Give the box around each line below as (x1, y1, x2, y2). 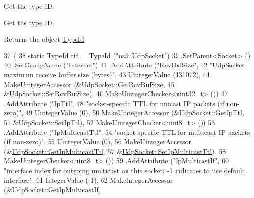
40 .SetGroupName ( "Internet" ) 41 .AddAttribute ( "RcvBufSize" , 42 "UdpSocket (4, 60, 245, 70)
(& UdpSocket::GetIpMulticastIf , (4, 184, 101, 195)
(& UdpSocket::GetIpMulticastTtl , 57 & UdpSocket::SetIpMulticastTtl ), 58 (4, 146, 226, 156)
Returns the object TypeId (4, 34, 84, 44)
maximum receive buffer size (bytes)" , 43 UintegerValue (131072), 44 (4, 69, 210, 79)
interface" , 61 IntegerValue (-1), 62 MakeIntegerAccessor (4, 175, 173, 185)
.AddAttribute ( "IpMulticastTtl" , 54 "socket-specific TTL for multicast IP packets (4, 127, 250, 137)
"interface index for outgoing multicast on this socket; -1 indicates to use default (4, 165, 245, 175)
